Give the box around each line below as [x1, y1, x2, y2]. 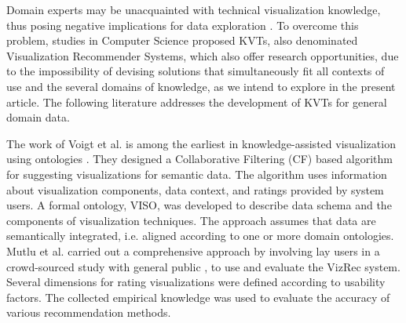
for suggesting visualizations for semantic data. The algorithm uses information [6, 165, 387, 182]
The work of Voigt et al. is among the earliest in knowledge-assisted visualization [6, 135, 396, 151]
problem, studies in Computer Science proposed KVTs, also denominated [6, 32, 358, 49]
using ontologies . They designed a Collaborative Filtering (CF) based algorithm [6, 151, 393, 167]
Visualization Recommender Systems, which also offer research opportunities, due [6, 47, 399, 64]
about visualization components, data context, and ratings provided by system [6, 181, 384, 198]
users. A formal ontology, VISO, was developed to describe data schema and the [6, 197, 392, 213]
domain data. [6, 109, 70, 125]
